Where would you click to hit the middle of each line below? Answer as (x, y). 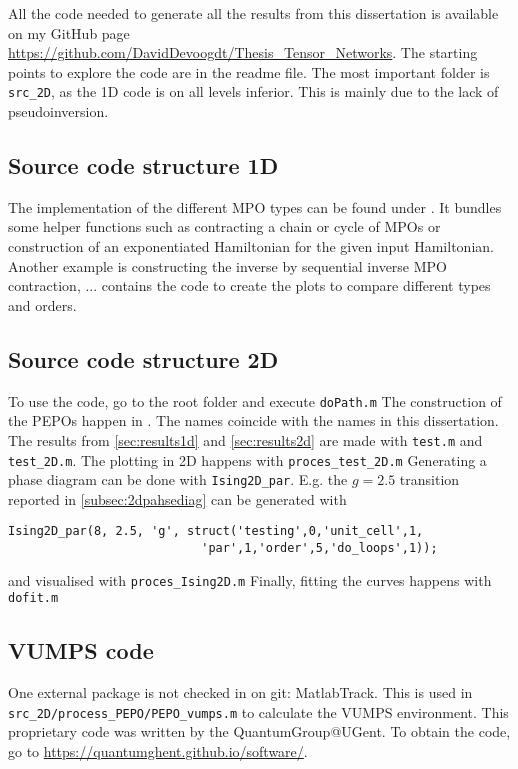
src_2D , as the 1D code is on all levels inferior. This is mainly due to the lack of (253, 91)
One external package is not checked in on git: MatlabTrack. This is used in (240, 692)
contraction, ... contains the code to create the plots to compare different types (249, 285)
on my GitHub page (69, 32)
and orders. (42, 304)
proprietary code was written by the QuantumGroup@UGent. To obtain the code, (259, 731)
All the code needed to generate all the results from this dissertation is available (253, 13)
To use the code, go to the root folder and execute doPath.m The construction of (255, 400)
